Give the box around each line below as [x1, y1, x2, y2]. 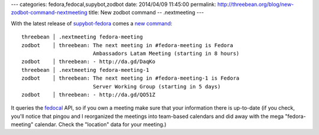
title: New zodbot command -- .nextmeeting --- [89, 9, 204, 16]
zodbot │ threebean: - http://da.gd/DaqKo [21, 58, 156, 65]
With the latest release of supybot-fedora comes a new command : [11, 19, 172, 27]
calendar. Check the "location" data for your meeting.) [34, 121, 167, 128]
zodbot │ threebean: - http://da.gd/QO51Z [21, 91, 156, 98]
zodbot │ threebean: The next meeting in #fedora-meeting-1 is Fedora [21, 75, 240, 82]
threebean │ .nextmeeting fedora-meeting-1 [21, 67, 149, 73]
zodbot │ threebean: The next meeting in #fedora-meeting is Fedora [21, 42, 233, 48]
